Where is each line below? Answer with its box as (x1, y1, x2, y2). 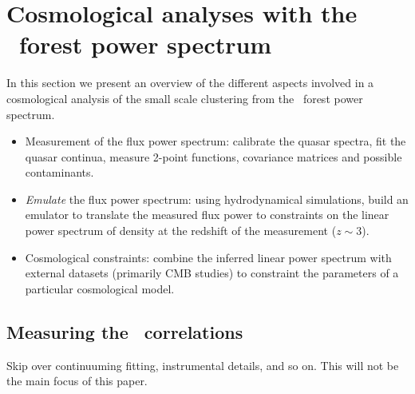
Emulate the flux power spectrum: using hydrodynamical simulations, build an (25, 190, 409, 207)
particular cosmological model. (25, 280, 175, 296)
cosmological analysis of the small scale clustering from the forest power (6, 90, 363, 106)
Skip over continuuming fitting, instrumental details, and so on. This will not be (6, 356, 399, 373)
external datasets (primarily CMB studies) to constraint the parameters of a (25, 265, 399, 281)
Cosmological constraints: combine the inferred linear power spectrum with (25, 249, 392, 265)
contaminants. (25, 164, 94, 181)
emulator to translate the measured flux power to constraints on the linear (25, 206, 389, 223)
